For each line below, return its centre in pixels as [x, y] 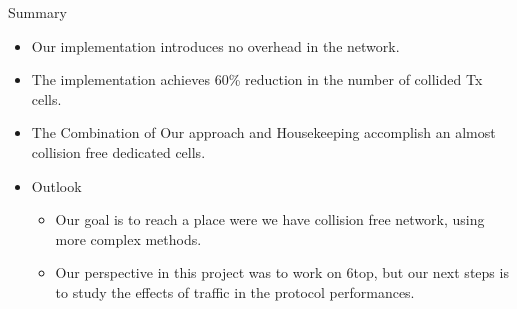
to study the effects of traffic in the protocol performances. [235, 291]
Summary [37, 12]
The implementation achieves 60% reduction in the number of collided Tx [257, 79]
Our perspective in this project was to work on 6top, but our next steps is [282, 272]
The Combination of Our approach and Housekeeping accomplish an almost [263, 132]
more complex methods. [128, 238]
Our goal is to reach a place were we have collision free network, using [270, 219]
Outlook [56, 185]
